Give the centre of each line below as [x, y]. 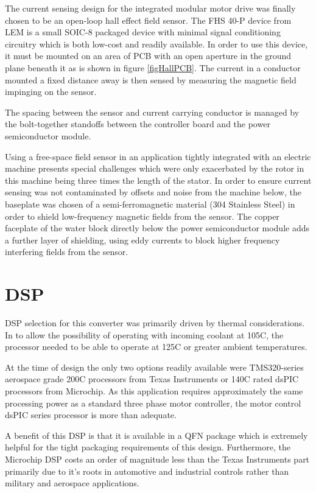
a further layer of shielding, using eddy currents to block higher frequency [142, 240]
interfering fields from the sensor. [67, 252]
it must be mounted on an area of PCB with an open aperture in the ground [148, 56]
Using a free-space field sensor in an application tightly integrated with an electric [158, 156]
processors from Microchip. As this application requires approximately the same [154, 390]
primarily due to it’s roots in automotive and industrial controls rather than [147, 471]
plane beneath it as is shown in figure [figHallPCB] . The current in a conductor [153, 67]
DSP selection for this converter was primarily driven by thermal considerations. [155, 323]
